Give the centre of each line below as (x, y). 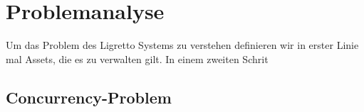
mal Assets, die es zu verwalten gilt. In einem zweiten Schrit (137, 58)
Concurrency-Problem (89, 97)
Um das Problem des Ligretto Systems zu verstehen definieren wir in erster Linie (182, 45)
